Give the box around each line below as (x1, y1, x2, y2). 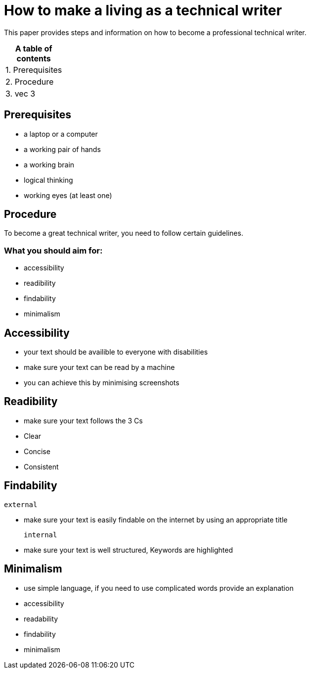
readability (24, 614, 58, 623)
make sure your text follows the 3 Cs (24, 416, 143, 425)
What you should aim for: (4, 245, 103, 256)
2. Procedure (5, 76, 54, 87)
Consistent (24, 462, 59, 471)
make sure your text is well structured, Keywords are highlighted (24, 545, 233, 554)
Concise (24, 447, 50, 456)
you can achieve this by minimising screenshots (24, 378, 179, 387)
